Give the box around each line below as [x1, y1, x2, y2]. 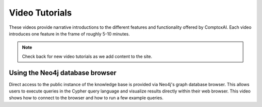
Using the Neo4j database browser [9, 69, 116, 77]
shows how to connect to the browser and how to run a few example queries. [9, 95, 164, 101]
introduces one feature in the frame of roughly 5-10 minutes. [9, 31, 130, 36]
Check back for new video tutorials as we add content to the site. [22, 53, 152, 59]
